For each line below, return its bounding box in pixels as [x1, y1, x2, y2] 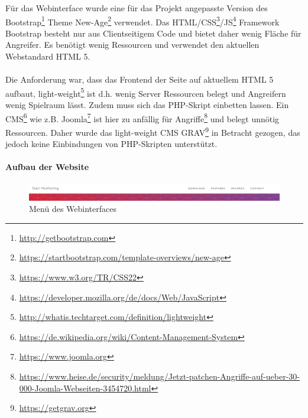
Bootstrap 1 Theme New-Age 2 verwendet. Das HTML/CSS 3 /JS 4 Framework [5, 14, 280, 28]
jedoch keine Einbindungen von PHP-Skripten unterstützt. [5, 138, 218, 150]
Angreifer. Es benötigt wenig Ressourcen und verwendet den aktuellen [5, 38, 260, 51]
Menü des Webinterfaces [29, 203, 116, 215]
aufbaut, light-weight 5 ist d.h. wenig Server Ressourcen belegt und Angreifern [5, 85, 286, 99]
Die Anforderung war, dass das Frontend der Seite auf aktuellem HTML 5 [5, 73, 274, 86]
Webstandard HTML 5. [5, 50, 90, 63]
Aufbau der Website [5, 161, 89, 173]
